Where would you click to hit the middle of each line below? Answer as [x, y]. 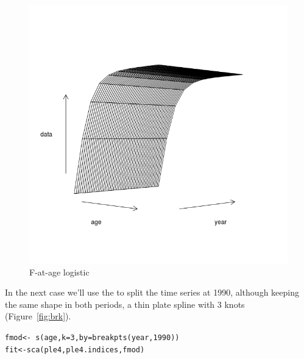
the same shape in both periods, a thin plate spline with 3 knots [125, 304]
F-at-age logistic [59, 272]
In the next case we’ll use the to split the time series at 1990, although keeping [152, 292]
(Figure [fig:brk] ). [38, 316]
